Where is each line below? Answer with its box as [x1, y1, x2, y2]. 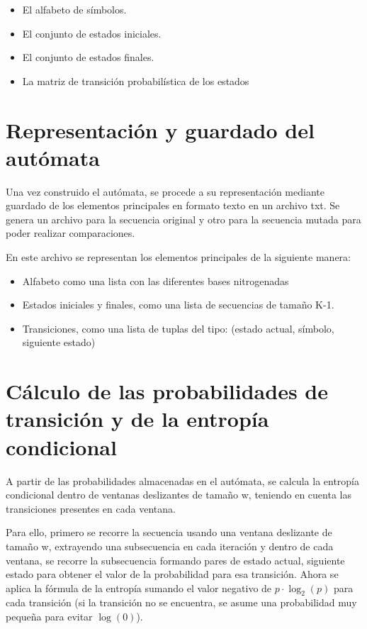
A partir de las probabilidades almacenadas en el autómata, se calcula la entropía [6, 473, 360, 488]
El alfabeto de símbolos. [22, 2, 127, 16]
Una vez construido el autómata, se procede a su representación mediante [6, 184, 324, 199]
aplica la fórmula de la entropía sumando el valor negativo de [6, 580, 272, 595]
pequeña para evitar [6, 609, 93, 624]
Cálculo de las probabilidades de [6, 377, 328, 406]
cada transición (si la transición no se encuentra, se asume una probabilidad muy [6, 595, 357, 610]
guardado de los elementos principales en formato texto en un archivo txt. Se [6, 198, 340, 213]
